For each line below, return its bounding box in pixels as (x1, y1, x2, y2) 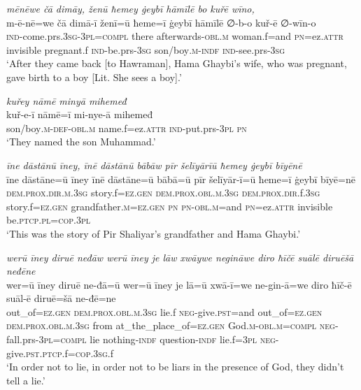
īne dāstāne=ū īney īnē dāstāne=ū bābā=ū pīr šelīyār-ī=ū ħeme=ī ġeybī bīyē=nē (6, 171, 355, 186)
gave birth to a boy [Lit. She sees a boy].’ (6, 69, 182, 84)
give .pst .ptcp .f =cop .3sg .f (6, 345, 113, 360)
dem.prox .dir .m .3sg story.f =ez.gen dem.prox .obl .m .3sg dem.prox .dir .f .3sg (6, 185, 320, 200)
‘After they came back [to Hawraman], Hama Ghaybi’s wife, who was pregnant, (6, 56, 347, 71)
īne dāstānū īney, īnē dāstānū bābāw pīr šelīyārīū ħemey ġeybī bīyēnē (6, 157, 302, 172)
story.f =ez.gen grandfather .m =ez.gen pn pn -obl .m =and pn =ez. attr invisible (6, 198, 333, 213)
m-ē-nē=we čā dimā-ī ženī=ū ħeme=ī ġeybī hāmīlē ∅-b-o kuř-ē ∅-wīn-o (6, 15, 316, 29)
